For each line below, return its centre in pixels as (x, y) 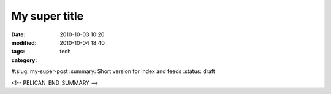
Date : (18, 34)
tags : (18, 52)
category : (24, 60)
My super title (48, 16)
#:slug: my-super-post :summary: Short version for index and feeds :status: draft (113, 71)
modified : (24, 42)
